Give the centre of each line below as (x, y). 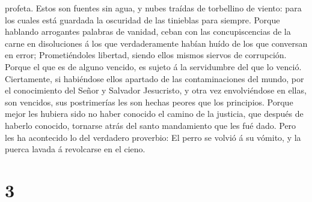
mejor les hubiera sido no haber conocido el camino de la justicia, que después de (154, 114)
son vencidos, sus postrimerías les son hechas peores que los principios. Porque (149, 102)
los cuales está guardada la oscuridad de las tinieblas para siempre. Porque (142, 19)
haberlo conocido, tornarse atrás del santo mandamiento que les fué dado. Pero (151, 125)
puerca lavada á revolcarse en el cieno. (75, 149)
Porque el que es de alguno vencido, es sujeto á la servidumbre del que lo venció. (153, 66)
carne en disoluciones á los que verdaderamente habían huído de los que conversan (156, 43)
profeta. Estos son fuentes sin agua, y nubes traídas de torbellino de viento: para (153, 8)
